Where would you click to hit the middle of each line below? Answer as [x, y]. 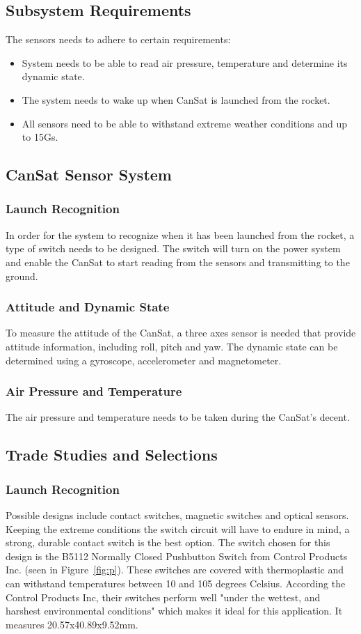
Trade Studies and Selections [112, 455]
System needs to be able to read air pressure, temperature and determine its [185, 62]
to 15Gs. [40, 137]
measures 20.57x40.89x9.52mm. [72, 624]
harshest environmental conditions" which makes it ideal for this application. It [174, 611]
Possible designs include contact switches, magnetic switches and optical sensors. [177, 515]
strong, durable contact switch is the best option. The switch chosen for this [168, 542]
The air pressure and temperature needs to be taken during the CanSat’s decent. [178, 417]
